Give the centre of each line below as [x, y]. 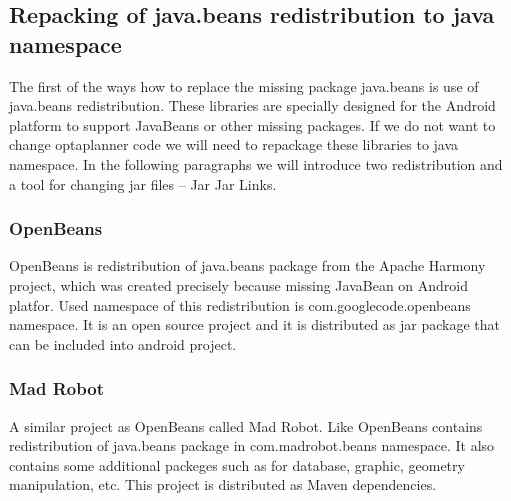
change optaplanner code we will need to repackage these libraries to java [234, 144]
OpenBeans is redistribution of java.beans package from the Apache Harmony [247, 265]
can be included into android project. [123, 343]
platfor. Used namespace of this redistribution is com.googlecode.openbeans [240, 304]
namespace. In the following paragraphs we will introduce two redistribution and [256, 163]
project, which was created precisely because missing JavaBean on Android [239, 284]
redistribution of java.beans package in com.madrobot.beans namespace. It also [252, 445]
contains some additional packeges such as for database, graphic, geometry [237, 464]
